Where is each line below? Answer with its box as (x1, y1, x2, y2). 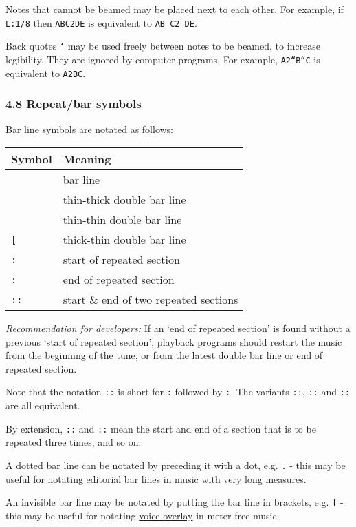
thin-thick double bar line (63, 192, 186, 208)
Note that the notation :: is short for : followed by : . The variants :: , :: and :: (5, 384, 350, 399)
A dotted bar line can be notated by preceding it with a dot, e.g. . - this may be (5, 457, 346, 472)
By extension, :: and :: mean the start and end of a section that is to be (5, 421, 316, 435)
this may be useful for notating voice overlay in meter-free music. (5, 508, 280, 522)
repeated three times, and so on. (5, 435, 142, 449)
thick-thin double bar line (63, 231, 186, 248)
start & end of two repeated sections (63, 291, 238, 308)
